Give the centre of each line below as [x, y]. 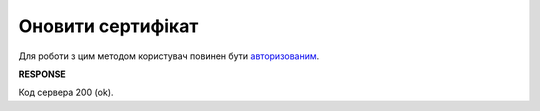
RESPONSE [42, 74]
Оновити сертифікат [108, 26]
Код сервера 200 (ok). [66, 92]
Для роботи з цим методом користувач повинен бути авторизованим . [169, 56]
